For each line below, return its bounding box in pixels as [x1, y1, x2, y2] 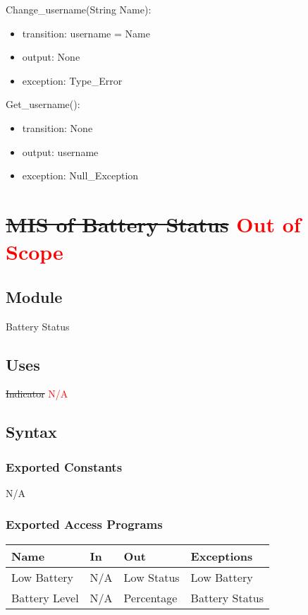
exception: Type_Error [22, 73, 123, 88]
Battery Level [11, 589, 79, 606]
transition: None [22, 120, 93, 135]
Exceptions [190, 547, 253, 564]
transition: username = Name [22, 25, 150, 40]
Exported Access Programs [6, 515, 163, 533]
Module [6, 285, 63, 307]
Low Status [123, 568, 180, 585]
